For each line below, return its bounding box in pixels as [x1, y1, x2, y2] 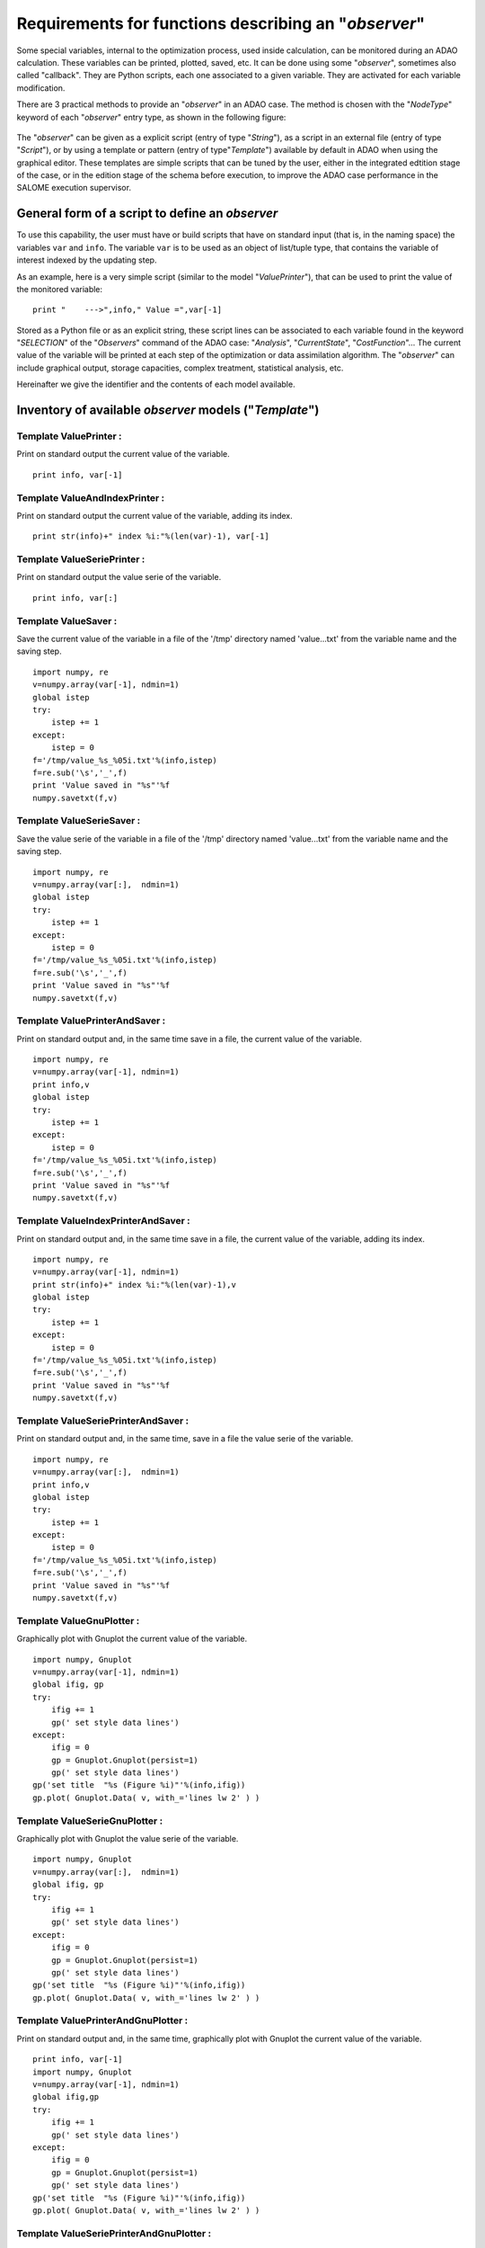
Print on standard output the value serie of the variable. [16, 572, 222, 583]
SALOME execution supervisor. [16, 183, 132, 193]
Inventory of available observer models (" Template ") [16, 403, 320, 418]
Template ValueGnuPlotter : [16, 1614, 140, 1627]
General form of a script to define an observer [16, 206, 278, 221]
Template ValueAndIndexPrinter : [16, 491, 165, 504]
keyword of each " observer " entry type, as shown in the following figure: [16, 112, 287, 122]
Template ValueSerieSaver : [16, 815, 141, 827]
